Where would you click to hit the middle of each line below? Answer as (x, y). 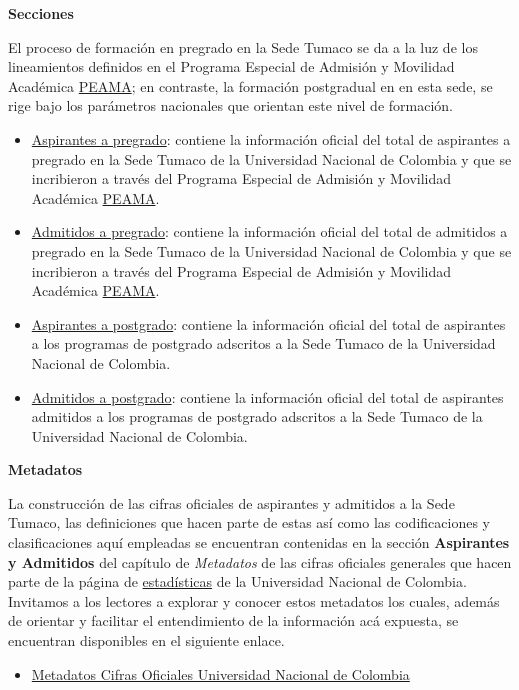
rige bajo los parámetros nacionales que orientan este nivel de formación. (230, 105)
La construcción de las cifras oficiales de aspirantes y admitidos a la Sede (231, 502)
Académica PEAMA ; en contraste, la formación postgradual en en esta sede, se (250, 85)
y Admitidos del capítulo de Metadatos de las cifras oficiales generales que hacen (260, 561)
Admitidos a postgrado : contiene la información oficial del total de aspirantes (267, 396)
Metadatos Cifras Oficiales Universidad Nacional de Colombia (220, 673)
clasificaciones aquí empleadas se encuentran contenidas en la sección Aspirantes (259, 542)
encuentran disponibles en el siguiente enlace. (146, 640)
